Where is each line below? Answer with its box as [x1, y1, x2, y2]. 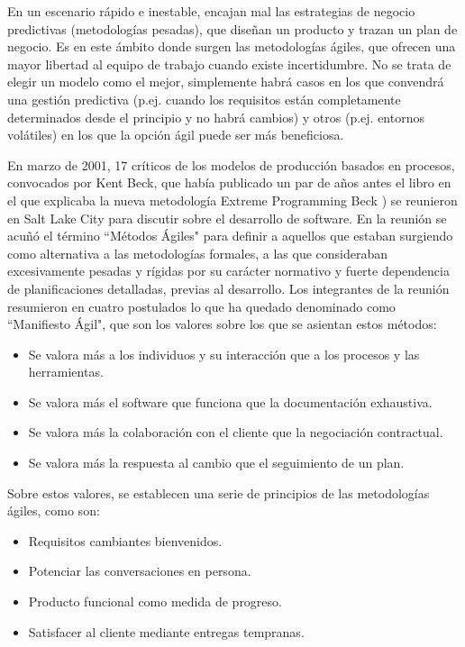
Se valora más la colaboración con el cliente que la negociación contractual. [28, 423, 443, 442]
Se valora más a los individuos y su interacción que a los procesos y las [28, 344, 420, 363]
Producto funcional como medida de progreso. [28, 592, 282, 611]
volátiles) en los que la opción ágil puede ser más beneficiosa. [7, 125, 344, 144]
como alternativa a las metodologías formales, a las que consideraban [7, 243, 388, 262]
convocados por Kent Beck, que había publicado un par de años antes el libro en [7, 173, 451, 192]
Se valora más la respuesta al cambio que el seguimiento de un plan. [28, 453, 405, 472]
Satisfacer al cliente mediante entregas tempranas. [28, 622, 305, 641]
